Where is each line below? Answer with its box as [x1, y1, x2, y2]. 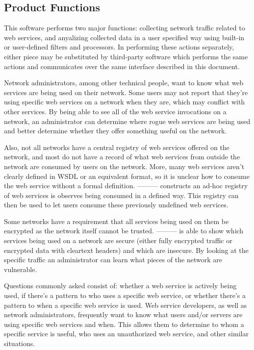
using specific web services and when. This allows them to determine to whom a [4, 319, 244, 329]
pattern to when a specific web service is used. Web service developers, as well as [4, 300, 247, 310]
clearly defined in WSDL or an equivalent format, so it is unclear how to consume [4, 171, 250, 181]
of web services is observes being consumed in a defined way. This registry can [4, 190, 239, 200]
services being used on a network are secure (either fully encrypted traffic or [4, 235, 232, 246]
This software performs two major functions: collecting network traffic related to [4, 23, 245, 33]
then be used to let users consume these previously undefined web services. [4, 200, 229, 210]
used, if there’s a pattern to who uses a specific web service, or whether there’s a [4, 290, 246, 300]
